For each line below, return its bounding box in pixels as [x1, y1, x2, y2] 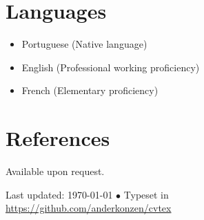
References [6, 124, 110, 152]
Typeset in [123, 187, 169, 201]
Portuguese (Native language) [21, 37, 147, 51]
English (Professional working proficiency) [21, 59, 200, 74]
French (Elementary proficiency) [21, 83, 159, 98]
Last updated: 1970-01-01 [6, 187, 113, 201]
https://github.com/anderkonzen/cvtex [6, 201, 172, 215]
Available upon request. [6, 164, 105, 178]
